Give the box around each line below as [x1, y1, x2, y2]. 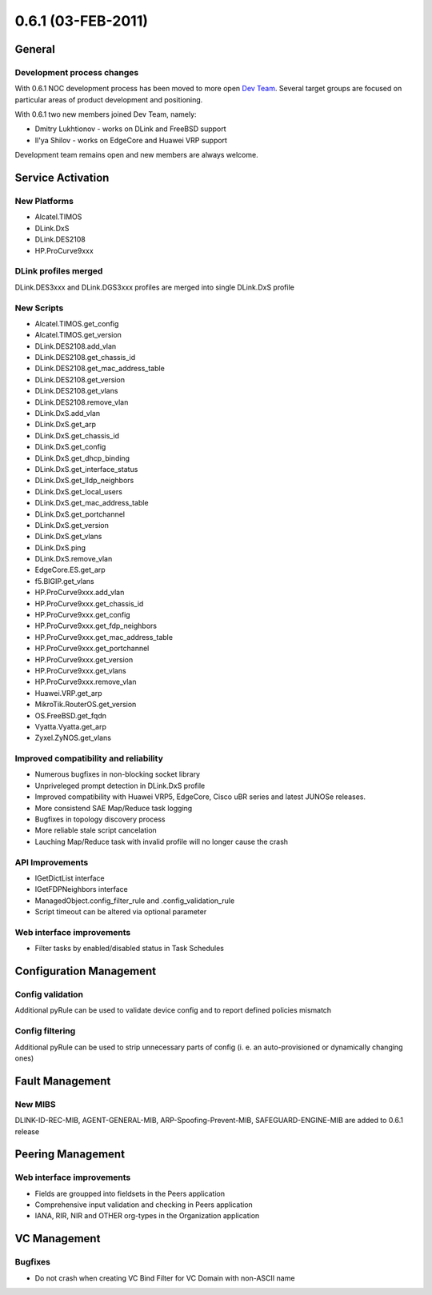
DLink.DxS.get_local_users [34, 486, 123, 496]
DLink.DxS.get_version [34, 520, 110, 530]
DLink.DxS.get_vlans [34, 532, 102, 542]
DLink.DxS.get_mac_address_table [34, 498, 149, 508]
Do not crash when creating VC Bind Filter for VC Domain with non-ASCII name [34, 1273, 295, 1283]
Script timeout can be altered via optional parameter [34, 907, 207, 917]
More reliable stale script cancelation [34, 825, 158, 835]
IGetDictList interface [34, 873, 105, 883]
